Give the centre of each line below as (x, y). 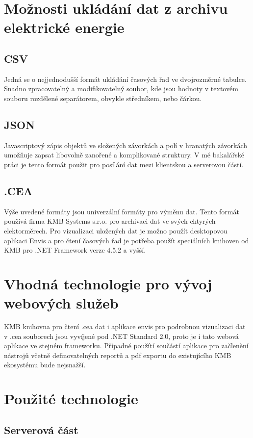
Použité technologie (71, 399)
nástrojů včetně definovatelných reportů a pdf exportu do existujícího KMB (118, 355)
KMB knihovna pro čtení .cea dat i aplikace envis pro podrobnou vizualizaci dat (125, 326)
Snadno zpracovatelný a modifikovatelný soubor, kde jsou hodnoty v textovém (121, 89)
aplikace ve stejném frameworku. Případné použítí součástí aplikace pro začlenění (126, 346)
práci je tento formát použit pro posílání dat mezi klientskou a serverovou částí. (124, 164)
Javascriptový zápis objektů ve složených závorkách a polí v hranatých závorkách (126, 145)
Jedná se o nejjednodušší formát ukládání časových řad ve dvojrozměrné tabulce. (125, 79)
